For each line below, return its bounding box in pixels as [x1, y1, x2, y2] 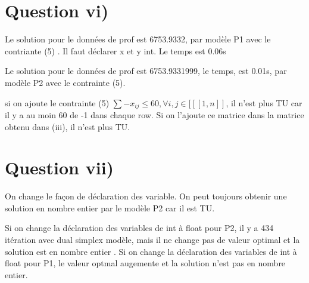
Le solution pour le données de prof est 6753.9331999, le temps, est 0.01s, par [5, 64, 287, 77]
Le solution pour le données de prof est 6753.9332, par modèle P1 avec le [5, 33, 271, 45]
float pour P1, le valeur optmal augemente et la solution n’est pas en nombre [5, 257, 286, 269]
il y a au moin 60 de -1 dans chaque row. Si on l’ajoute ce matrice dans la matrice [5, 108, 304, 121]
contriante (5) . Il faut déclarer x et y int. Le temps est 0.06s [5, 44, 226, 57]
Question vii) [5, 155, 114, 180]
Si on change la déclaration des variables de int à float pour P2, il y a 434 [5, 222, 274, 234]
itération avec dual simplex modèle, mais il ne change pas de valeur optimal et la [5, 233, 300, 246]
